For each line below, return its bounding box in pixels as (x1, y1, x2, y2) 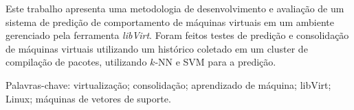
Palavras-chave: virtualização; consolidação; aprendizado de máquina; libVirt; (5, 77, 331, 92)
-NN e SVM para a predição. (155, 55, 276, 69)
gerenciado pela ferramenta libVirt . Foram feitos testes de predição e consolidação (5, 28, 349, 42)
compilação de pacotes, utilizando (5, 55, 147, 69)
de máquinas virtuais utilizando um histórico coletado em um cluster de (5, 41, 308, 55)
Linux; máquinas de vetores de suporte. (5, 91, 171, 105)
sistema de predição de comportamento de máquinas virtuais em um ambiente (5, 14, 334, 29)
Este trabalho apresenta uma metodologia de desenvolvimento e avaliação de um (5, 1, 344, 15)
